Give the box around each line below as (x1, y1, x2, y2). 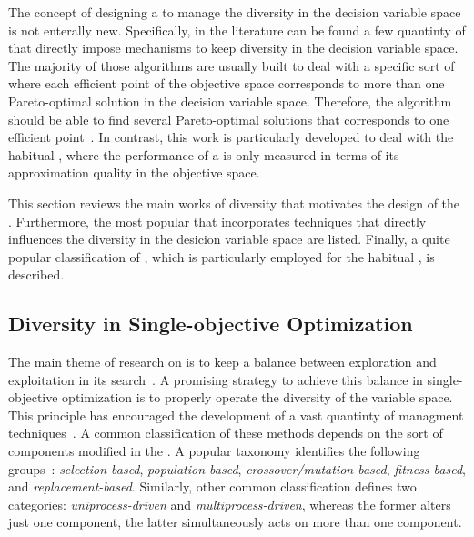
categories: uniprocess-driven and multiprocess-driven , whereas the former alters (8, 494, 451, 513)
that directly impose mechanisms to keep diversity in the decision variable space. (8, 38, 459, 57)
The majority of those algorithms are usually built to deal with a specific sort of (8, 56, 455, 75)
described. (8, 265, 65, 284)
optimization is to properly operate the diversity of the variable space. (62, 388, 453, 407)
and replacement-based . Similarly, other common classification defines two (8, 477, 417, 496)
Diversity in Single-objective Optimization (8, 309, 413, 338)
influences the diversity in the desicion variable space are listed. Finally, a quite (8, 229, 450, 248)
